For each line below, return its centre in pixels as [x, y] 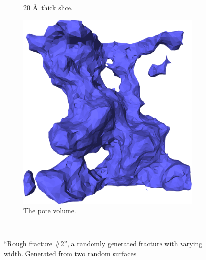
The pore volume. [50, 211]
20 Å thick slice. [48, 7]
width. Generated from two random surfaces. [71, 253]
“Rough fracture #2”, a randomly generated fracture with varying [103, 244]
